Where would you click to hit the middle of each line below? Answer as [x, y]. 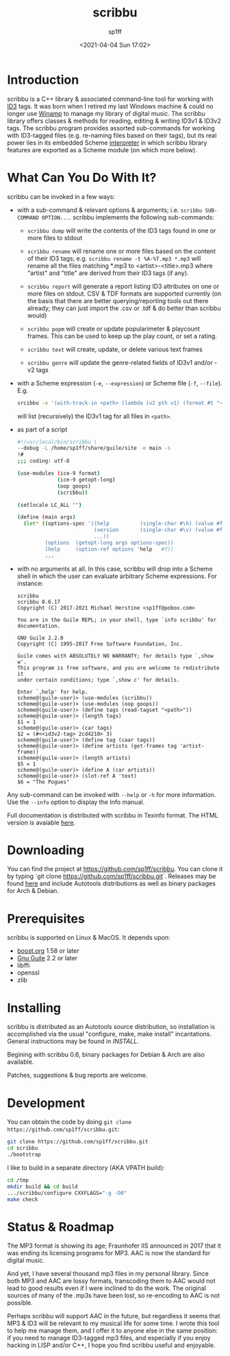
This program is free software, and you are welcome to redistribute [118, 668]
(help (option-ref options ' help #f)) [109, 549]
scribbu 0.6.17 [39, 602]
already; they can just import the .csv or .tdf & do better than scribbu [124, 308]
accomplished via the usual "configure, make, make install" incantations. [110, 1034]
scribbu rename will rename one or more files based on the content [121, 251]
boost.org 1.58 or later [48, 951]
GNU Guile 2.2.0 [40, 638]
